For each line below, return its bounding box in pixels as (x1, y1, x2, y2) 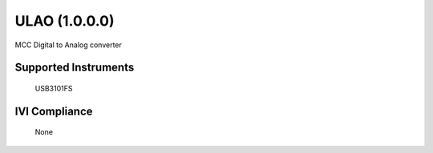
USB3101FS (34, 83, 73, 93)
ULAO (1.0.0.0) (14, 12, 115, 30)
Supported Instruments (14, 61, 135, 74)
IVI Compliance (14, 104, 93, 118)
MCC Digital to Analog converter (14, 40, 122, 50)
